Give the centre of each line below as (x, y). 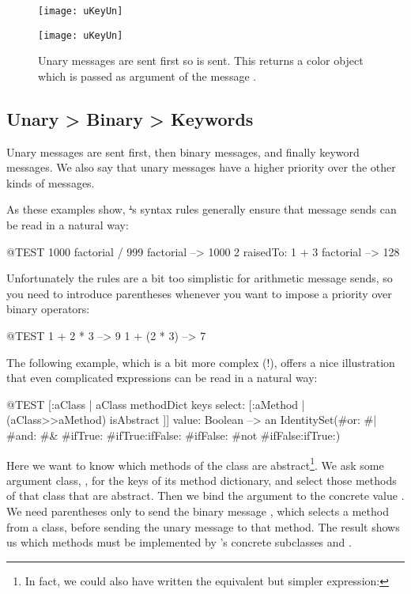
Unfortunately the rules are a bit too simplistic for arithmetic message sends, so (200, 278)
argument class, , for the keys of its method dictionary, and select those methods (202, 480)
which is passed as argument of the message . (147, 76)
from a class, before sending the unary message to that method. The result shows (203, 526)
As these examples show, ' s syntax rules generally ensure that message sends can (202, 209)
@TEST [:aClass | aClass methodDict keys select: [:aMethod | (156, 404)
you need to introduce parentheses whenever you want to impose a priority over (199, 293)
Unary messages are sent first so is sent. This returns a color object (201, 61)
